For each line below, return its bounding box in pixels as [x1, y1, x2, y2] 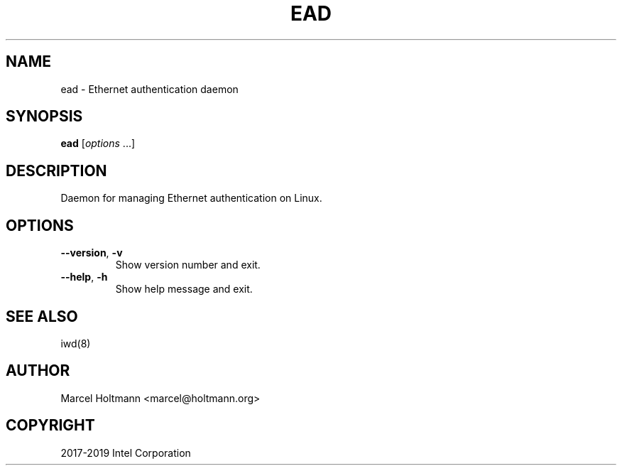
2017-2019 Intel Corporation [60, 446, 191, 459]
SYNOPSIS [6, 107, 83, 126]
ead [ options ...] [60, 137, 136, 150]
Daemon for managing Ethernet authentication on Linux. [60, 192, 322, 205]
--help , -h [60, 271, 108, 283]
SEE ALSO [6, 307, 78, 325]
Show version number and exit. [115, 259, 261, 271]
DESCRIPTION [6, 161, 107, 180]
